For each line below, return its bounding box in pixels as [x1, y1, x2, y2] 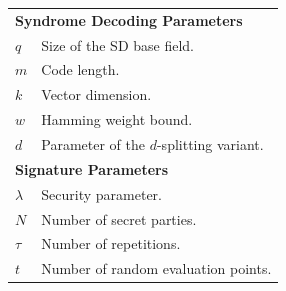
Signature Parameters [15, 158, 169, 179]
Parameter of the [41, 133, 146, 154]
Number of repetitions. [41, 233, 181, 254]
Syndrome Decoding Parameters [15, 9, 243, 30]
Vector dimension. [41, 84, 152, 105]
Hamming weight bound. [41, 109, 193, 130]
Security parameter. [41, 183, 162, 204]
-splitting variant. [156, 133, 264, 154]
